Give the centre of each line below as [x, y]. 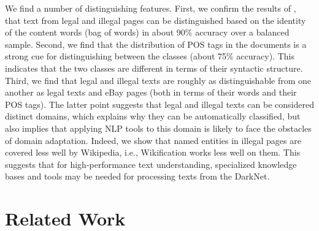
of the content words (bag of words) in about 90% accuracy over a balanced [147, 32]
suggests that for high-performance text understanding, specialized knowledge [151, 164]
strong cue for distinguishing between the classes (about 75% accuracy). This [150, 56]
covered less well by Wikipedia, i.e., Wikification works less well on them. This [153, 152]
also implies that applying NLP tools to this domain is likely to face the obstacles [158, 128]
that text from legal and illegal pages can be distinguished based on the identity [156, 20]
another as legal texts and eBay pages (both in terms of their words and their [151, 92]
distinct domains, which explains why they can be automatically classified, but [153, 116]
